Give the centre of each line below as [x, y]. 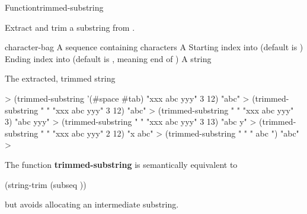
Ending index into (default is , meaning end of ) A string [108, 58]
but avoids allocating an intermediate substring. [92, 204]
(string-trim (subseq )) [46, 184]
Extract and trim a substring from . [70, 27]
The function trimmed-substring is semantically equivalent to [121, 164]
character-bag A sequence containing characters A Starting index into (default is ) [154, 47]
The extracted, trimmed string [60, 78]
